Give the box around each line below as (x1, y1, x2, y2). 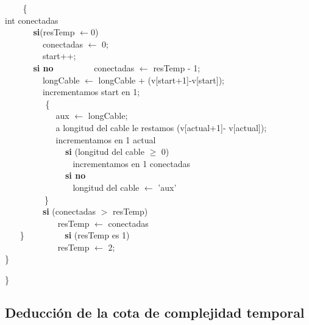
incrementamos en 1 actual (55, 133, 156, 146)
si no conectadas (33, 61, 135, 74)
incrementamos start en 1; (42, 85, 140, 98)
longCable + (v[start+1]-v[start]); (98, 73, 224, 86)
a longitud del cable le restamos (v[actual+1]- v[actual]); (55, 121, 267, 134)
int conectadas (5, 13, 59, 26)
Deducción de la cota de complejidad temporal (5, 303, 305, 322)
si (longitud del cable (65, 145, 144, 158)
